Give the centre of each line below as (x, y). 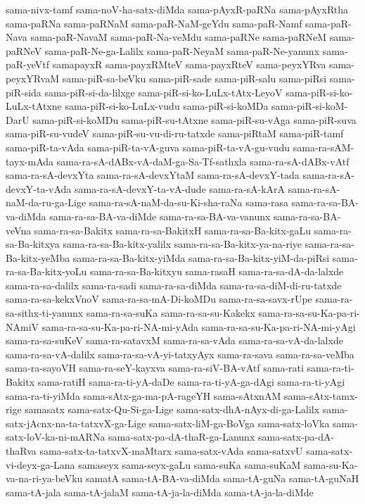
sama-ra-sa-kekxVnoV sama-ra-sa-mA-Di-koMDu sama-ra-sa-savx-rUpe (159, 299)
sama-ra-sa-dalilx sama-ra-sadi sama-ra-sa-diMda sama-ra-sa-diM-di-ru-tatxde (174, 285)
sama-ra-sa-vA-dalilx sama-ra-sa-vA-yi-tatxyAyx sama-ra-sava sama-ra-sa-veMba (180, 354)
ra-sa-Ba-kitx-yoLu (46, 271)
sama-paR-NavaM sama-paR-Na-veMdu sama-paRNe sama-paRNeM (179, 37)
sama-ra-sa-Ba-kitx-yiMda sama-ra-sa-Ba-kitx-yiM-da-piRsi (201, 257)
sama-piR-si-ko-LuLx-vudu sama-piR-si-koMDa (167, 106)
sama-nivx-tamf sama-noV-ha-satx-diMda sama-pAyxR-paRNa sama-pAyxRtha (177, 9)
